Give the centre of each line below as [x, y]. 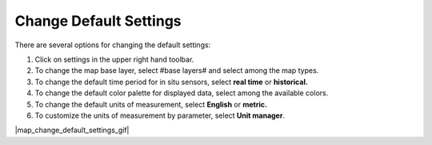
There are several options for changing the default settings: [113, 45]
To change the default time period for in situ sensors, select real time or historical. [171, 82]
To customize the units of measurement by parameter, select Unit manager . [160, 115]
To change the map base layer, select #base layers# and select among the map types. [177, 70]
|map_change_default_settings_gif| [72, 130]
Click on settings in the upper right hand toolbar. [114, 59]
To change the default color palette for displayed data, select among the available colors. [182, 93]
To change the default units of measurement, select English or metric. [151, 104]
